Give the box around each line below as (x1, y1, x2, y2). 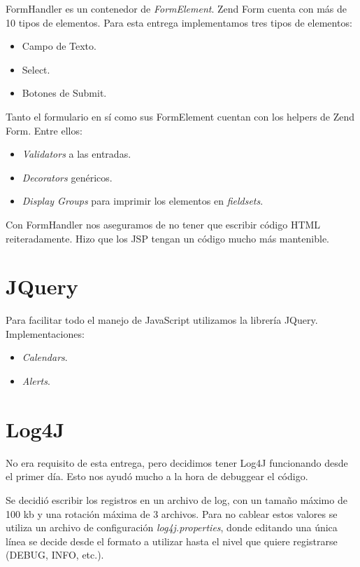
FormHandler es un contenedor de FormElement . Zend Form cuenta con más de (6, 1, 347, 15)
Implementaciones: (6, 326, 85, 341)
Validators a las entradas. (22, 146, 131, 161)
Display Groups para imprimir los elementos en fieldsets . (22, 193, 264, 208)
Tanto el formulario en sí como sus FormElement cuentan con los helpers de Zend (6, 109, 355, 123)
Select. (22, 62, 50, 76)
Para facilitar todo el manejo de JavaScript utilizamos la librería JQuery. (6, 313, 318, 327)
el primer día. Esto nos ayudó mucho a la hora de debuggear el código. (6, 469, 308, 484)
